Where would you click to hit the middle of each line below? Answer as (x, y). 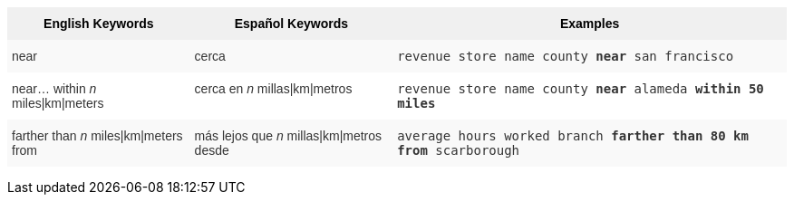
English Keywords (99, 24)
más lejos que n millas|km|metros (288, 136)
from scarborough (459, 150)
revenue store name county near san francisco (566, 56)
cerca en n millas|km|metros (273, 89)
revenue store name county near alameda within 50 (581, 89)
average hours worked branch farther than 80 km (573, 136)
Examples (590, 24)
